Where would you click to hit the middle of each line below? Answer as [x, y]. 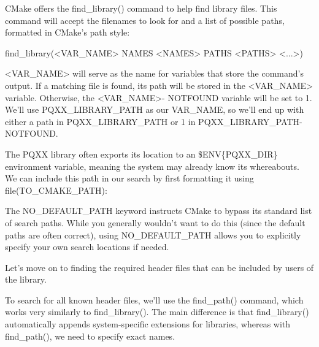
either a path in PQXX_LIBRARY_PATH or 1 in [100, 121]
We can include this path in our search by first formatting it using [129, 178]
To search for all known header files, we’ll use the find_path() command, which [154, 299]
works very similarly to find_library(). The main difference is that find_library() [157, 312]
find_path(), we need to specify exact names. [90, 336]
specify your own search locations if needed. [87, 247]
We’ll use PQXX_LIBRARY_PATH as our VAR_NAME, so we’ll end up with [155, 109]
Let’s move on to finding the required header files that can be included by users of [159, 267]
